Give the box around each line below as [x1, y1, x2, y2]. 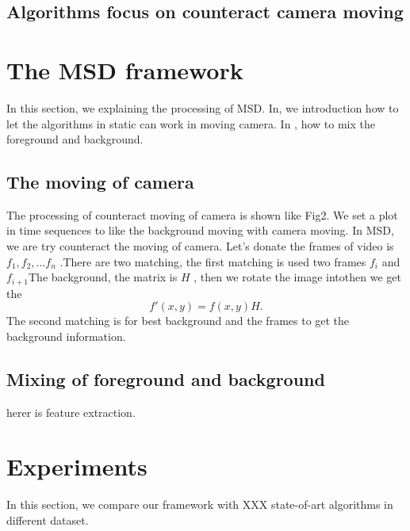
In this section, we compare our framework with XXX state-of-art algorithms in [6, 496, 393, 513]
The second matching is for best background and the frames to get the [6, 312, 350, 329]
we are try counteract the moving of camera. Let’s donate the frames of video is [6, 238, 394, 254]
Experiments [6, 450, 148, 483]
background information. [6, 327, 126, 344]
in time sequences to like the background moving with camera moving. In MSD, [6, 222, 394, 239]
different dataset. [6, 512, 89, 529]
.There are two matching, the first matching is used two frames [59, 253, 366, 269]
